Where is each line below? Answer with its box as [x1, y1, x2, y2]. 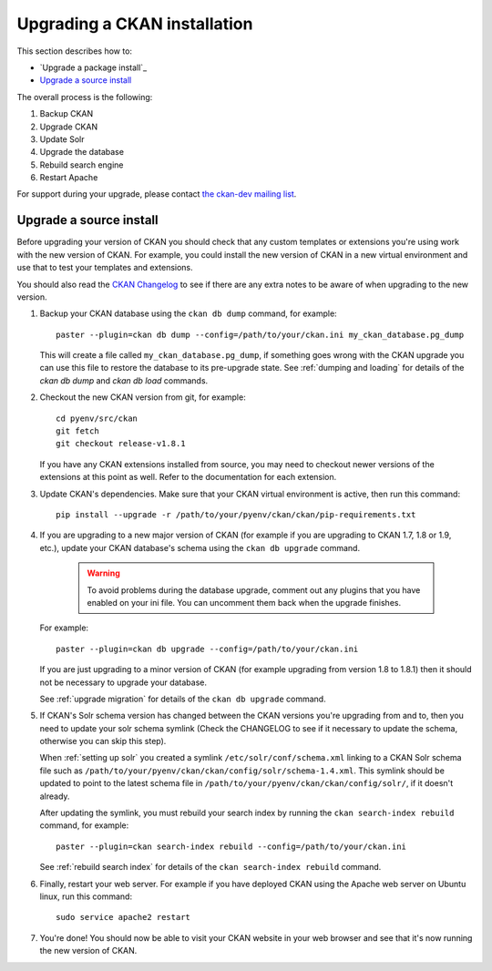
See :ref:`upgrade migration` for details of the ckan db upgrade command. [39, 693, 327, 704]
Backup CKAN [39, 108, 94, 119]
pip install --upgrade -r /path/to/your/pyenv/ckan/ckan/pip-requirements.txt [56, 510, 416, 519]
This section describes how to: [16, 46, 132, 56]
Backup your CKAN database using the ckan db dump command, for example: [39, 308, 337, 319]
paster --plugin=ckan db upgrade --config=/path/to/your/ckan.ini [56, 643, 359, 654]
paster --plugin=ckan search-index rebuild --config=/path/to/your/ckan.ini [56, 841, 407, 852]
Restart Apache [39, 172, 98, 183]
